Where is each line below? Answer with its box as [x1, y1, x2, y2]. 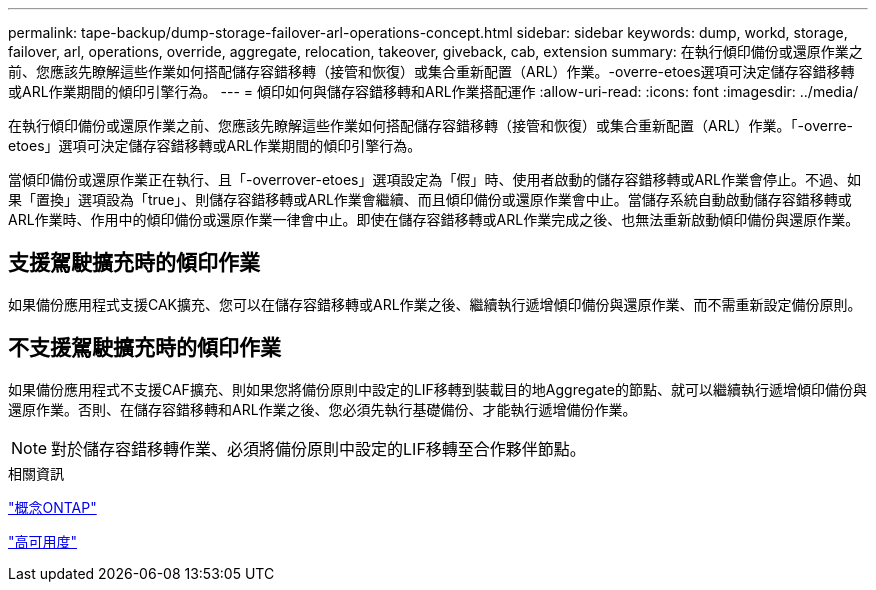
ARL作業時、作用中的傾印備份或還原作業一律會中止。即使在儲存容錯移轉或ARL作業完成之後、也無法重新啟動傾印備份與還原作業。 [8, 211, 860, 228]
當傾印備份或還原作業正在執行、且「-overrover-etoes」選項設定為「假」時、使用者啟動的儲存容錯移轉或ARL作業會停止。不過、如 [8, 171, 862, 188]
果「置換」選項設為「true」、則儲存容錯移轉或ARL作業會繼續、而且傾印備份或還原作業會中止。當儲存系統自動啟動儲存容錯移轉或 [8, 191, 852, 208]
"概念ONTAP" [8, 498, 97, 516]
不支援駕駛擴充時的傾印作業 [8, 335, 281, 361]
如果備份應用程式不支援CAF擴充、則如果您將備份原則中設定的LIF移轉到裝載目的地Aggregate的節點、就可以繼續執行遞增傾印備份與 [8, 380, 867, 398]
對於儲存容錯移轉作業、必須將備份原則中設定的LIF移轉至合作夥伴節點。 [51, 438, 586, 459]
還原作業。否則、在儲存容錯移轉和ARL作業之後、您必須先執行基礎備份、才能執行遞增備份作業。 [8, 400, 637, 418]
